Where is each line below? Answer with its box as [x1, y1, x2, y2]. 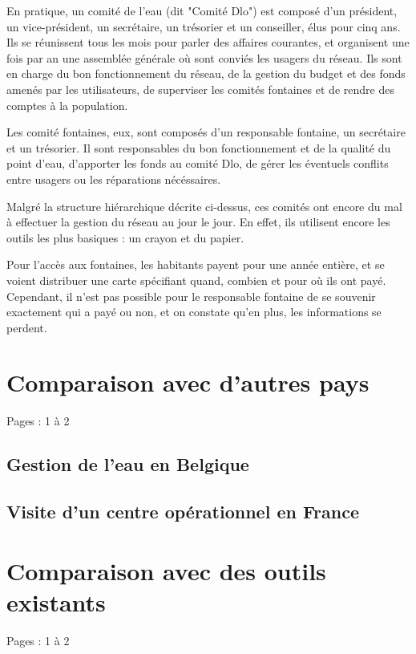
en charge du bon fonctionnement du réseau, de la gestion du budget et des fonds [6, 65, 406, 82]
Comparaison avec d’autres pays [6, 366, 370, 399]
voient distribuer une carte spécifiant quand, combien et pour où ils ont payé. [6, 271, 386, 288]
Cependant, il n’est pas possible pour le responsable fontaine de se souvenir [6, 287, 376, 304]
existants [6, 585, 106, 618]
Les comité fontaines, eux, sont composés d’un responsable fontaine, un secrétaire [6, 124, 406, 140]
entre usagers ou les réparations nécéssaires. [6, 170, 221, 187]
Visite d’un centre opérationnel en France [6, 499, 360, 524]
